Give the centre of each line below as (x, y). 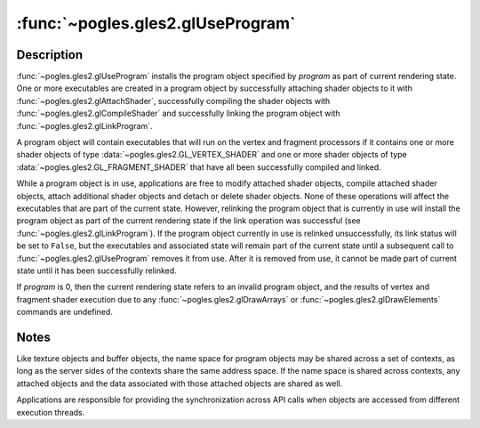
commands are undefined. (64, 312)
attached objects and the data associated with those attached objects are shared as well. (180, 384)
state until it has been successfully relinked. (96, 271)
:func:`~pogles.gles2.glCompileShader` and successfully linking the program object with (179, 113)
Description (50, 55)
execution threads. (51, 412)
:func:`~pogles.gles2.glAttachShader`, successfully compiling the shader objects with (173, 101)
